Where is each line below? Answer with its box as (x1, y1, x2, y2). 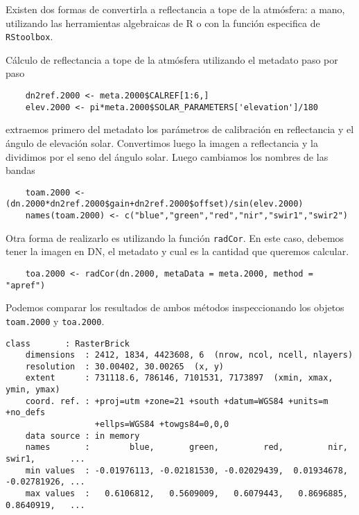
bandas (6, 163, 35, 177)
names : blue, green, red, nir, (25, 442, 348, 453)
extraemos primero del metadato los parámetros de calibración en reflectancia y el (6, 122, 354, 137)
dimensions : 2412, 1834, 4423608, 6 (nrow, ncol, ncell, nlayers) (25, 350, 353, 360)
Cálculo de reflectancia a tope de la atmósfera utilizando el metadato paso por (6, 52, 338, 67)
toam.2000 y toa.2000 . (6, 313, 105, 328)
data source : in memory (25, 430, 140, 441)
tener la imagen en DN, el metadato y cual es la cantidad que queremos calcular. (6, 244, 349, 259)
